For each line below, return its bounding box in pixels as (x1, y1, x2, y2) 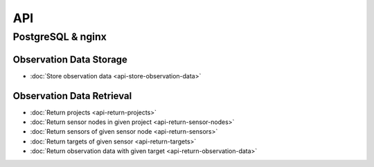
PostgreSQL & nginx (12, 30, 107, 43)
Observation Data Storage (12, 53, 128, 65)
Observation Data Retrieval (12, 90, 132, 102)
